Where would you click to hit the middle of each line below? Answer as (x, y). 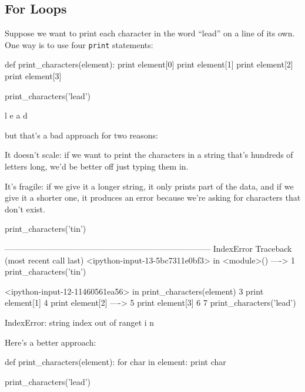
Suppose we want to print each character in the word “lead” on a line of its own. (150, 33)
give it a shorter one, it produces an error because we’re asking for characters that (153, 197)
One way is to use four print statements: (79, 44)
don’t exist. (25, 209)
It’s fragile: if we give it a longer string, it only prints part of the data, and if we (149, 186)
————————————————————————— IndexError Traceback (148, 248)
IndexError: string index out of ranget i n (80, 322)
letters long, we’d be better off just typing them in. (97, 166)
